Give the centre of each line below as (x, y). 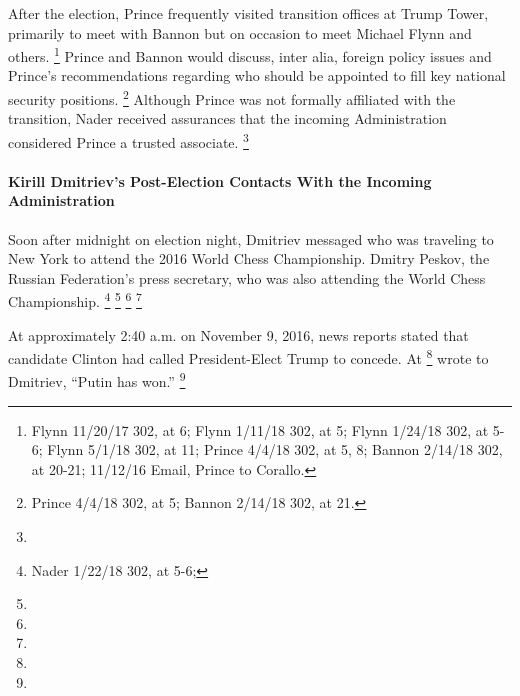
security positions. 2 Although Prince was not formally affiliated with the (232, 97)
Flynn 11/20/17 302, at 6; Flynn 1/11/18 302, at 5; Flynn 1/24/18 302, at (260, 429)
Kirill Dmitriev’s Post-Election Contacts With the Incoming (220, 180)
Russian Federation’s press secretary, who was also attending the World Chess (247, 277)
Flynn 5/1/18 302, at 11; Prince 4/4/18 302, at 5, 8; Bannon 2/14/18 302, (275, 449)
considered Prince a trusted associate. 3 (128, 140)
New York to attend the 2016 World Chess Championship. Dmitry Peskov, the (249, 258)
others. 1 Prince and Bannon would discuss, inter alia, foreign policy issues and (250, 54)
